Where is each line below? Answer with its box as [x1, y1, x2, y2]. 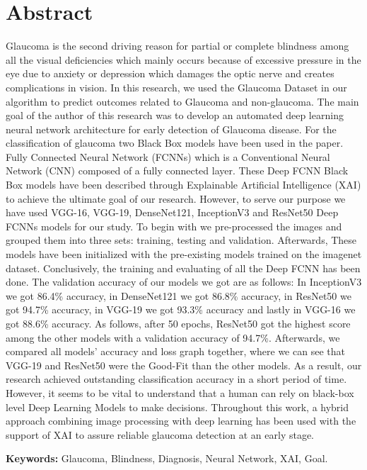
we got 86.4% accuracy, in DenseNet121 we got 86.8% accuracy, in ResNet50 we [6, 288, 351, 303]
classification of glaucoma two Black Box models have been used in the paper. [6, 135, 344, 150]
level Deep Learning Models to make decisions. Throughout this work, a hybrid [6, 399, 349, 414]
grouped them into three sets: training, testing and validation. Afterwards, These [6, 233, 357, 247]
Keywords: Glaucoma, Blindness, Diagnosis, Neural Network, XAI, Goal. [6, 451, 328, 466]
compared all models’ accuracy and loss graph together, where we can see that [6, 344, 345, 359]
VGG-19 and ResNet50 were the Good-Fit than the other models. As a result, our [6, 357, 362, 372]
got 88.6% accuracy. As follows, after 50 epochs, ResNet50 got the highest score [6, 316, 351, 330]
